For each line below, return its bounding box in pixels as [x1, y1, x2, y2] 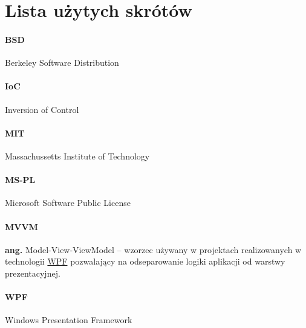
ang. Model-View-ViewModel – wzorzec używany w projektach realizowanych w [5, 243, 302, 256]
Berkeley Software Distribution [5, 56, 119, 69]
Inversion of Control [5, 103, 79, 115]
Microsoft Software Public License [5, 196, 131, 209]
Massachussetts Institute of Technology [5, 149, 150, 162]
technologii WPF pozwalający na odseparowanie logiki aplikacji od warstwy [5, 255, 285, 268]
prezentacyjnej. [5, 266, 60, 279]
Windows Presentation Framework [5, 314, 132, 326]
